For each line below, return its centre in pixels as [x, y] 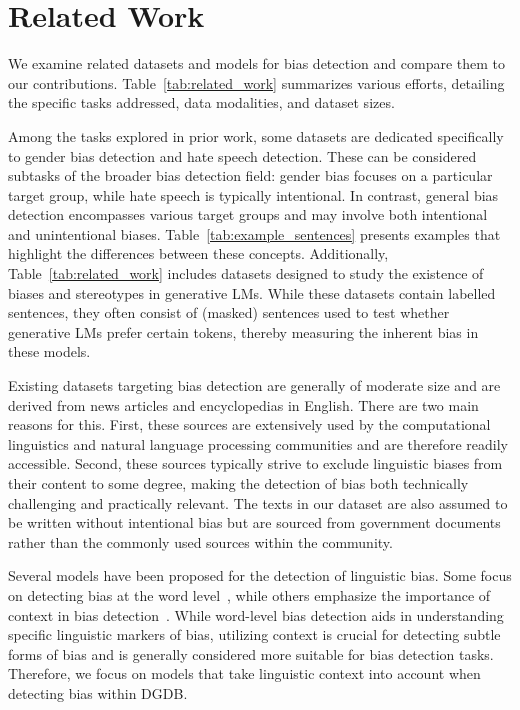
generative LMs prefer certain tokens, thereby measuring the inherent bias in [243, 331]
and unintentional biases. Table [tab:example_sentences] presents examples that [254, 233]
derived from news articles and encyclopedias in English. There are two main [243, 404]
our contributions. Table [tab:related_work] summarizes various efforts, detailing [256, 82]
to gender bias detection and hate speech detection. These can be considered [242, 155]
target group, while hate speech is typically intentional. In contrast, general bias [253, 194]
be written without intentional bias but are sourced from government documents [254, 522]
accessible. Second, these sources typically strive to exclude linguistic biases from [255, 463]
